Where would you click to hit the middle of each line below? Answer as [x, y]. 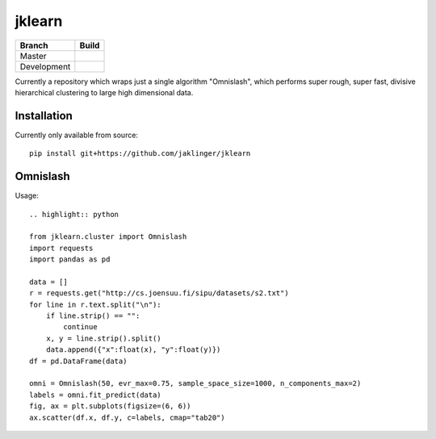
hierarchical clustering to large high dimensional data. [104, 92]
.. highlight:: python [74, 214]
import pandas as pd [70, 259]
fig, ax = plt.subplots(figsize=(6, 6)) [110, 406]
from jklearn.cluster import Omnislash [108, 237]
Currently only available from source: [77, 135]
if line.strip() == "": [93, 316]
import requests [61, 248]
